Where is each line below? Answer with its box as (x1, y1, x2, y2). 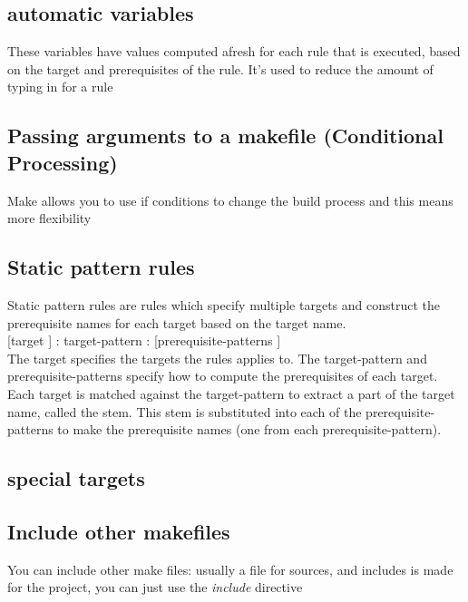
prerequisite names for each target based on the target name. (7, 313, 346, 332)
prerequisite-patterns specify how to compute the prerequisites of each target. (7, 366, 438, 385)
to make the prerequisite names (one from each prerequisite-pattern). (57, 420, 442, 439)
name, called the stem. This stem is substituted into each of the (7, 402, 362, 421)
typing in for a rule (7, 77, 113, 96)
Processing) (7, 148, 118, 176)
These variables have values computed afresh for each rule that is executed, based (7, 42, 461, 61)
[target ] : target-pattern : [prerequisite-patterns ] (7, 331, 281, 350)
